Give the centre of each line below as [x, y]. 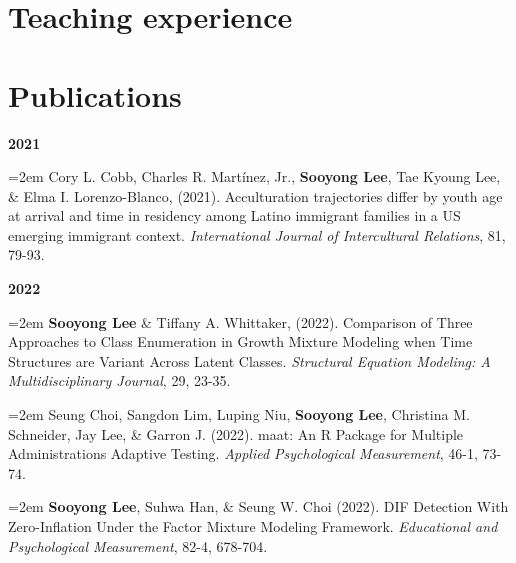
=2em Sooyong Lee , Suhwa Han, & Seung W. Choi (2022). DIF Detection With [258, 506]
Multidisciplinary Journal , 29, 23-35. [119, 380]
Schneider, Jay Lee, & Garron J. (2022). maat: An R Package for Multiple [236, 433]
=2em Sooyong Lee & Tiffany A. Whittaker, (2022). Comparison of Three [240, 321]
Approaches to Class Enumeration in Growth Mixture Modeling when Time [240, 341]
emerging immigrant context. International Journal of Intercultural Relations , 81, [257, 234]
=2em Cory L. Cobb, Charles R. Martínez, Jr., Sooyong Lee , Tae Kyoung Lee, [254, 176]
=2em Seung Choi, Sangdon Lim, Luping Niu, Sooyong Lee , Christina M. [239, 414]
